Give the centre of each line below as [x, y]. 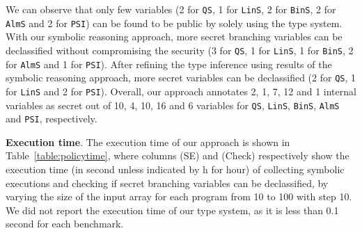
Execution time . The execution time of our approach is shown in [148, 142]
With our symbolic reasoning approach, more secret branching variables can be [174, 37]
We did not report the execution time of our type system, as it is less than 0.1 [172, 210]
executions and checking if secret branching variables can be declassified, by [167, 183]
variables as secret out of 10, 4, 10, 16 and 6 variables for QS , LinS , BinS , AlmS [173, 105]
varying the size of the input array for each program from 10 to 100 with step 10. [179, 196]
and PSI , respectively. [52, 119]
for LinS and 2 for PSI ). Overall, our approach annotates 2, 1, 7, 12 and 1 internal [181, 91]
